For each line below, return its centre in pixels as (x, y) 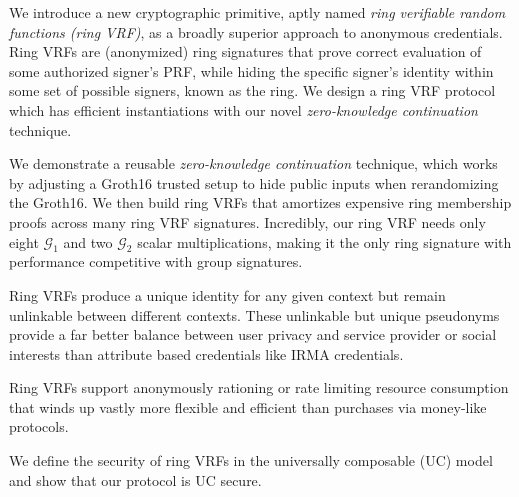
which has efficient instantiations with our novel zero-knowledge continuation (243, 109)
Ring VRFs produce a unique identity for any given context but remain (227, 294)
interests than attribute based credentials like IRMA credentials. (206, 353)
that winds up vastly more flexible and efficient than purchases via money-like (248, 406)
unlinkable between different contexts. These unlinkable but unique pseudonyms (254, 314)
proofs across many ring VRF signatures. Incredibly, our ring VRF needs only (247, 221)
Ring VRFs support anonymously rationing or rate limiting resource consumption (259, 387)
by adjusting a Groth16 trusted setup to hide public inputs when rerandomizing (254, 182)
